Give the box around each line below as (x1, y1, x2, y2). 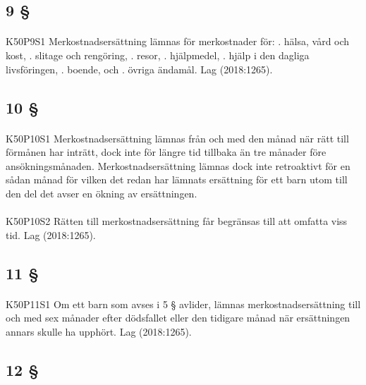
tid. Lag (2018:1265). (6, 227, 96, 242)
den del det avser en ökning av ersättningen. (6, 185, 197, 200)
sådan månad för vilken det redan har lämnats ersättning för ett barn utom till (6, 172, 348, 187)
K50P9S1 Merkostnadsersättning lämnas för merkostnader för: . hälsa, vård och (6, 34, 350, 49)
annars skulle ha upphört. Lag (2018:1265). (6, 324, 192, 338)
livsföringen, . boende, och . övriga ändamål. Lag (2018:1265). (6, 61, 273, 76)
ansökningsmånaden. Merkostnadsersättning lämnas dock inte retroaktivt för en (6, 158, 350, 173)
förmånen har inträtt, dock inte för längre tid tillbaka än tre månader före (6, 145, 327, 159)
